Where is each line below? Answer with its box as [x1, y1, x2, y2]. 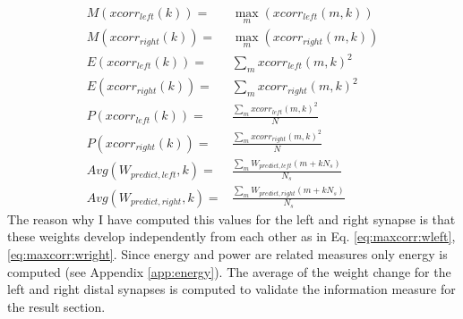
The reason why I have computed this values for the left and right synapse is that [7, 209, 456, 228]
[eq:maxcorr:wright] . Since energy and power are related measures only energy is [7, 245, 448, 264]
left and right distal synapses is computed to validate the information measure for [7, 280, 456, 298]
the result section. [7, 297, 106, 315]
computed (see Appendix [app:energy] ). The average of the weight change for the [7, 262, 451, 281]
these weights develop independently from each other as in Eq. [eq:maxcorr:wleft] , [7, 227, 456, 246]
